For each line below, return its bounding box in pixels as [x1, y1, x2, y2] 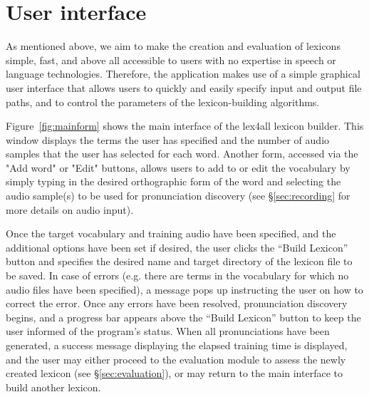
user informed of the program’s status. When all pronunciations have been [6, 324, 330, 339]
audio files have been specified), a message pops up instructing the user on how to [6, 282, 363, 297]
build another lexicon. [6, 379, 101, 394]
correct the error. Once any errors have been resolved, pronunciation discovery [6, 296, 348, 311]
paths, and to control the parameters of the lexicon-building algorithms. [6, 94, 320, 109]
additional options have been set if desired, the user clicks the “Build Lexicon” [6, 239, 348, 254]
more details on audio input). [6, 202, 134, 217]
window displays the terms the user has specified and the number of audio [6, 132, 330, 147]
